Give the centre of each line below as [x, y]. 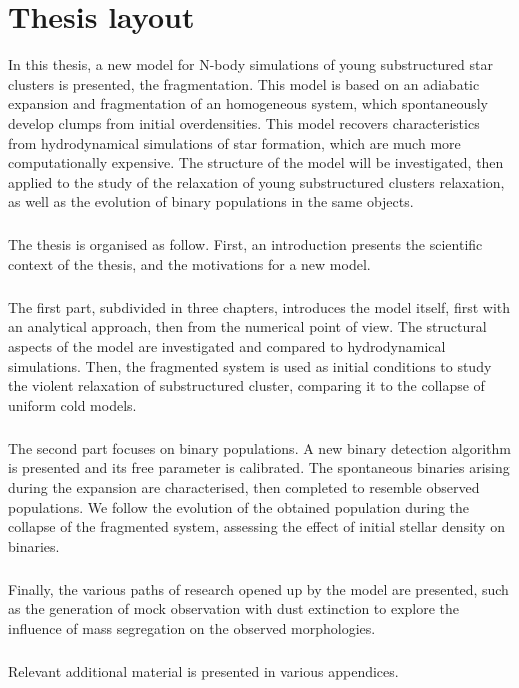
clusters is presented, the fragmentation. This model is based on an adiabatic [244, 83]
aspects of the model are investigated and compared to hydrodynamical [227, 346]
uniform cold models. [72, 404]
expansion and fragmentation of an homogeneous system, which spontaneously [248, 103]
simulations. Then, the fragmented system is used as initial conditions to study [250, 365]
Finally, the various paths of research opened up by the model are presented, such [258, 588]
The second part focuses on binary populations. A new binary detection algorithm [259, 447]
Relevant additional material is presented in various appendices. [203, 670]
